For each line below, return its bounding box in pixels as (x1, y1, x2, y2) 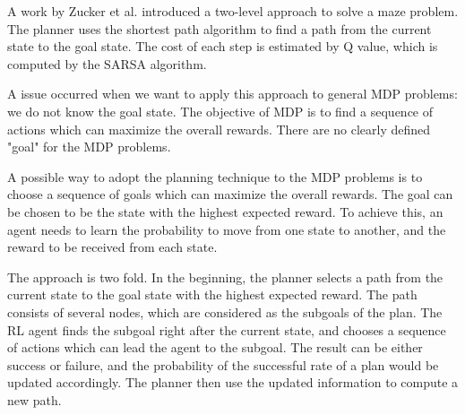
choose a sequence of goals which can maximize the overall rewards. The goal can (7, 185, 453, 203)
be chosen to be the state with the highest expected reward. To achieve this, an (7, 202, 443, 220)
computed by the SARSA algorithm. (7, 54, 207, 73)
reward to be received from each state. (7, 238, 218, 256)
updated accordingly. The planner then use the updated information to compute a (7, 373, 459, 392)
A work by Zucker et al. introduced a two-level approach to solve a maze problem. (7, 2, 459, 20)
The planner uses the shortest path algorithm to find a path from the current (7, 19, 432, 38)
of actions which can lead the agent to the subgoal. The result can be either (7, 338, 423, 357)
